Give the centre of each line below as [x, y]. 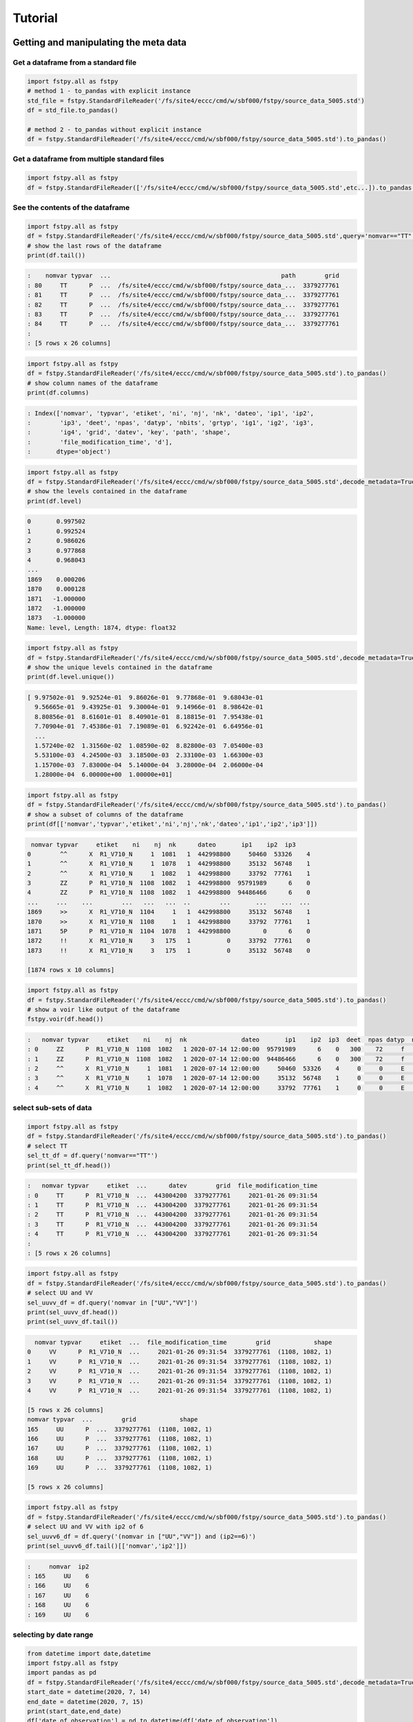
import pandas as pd [62, 1673]
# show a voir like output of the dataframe [104, 1009]
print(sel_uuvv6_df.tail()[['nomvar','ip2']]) [107, 1546]
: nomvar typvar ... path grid [183, 276]
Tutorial [35, 18]
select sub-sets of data [52, 1108]
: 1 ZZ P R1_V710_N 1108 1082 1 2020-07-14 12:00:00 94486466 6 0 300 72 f [216, 1059]
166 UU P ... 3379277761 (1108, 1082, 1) [120, 1439]
